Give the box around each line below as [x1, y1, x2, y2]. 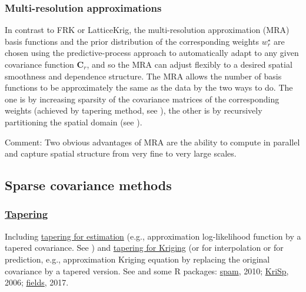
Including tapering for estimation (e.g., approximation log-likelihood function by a [5, 230, 301, 242]
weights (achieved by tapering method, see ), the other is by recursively [5, 104, 262, 117]
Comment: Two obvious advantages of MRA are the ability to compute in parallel [5, 135, 300, 148]
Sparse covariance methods [5, 176, 172, 194]
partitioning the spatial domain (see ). [5, 115, 142, 128]
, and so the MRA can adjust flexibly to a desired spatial [87, 58, 292, 70]
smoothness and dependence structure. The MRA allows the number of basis [5, 69, 282, 82]
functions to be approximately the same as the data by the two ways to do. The [5, 81, 293, 94]
